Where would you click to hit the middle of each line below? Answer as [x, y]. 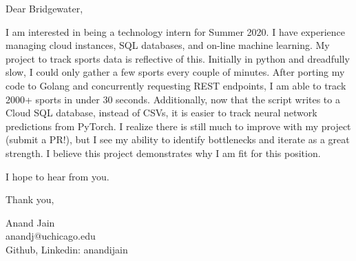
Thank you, [30, 199]
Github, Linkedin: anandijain [67, 249]
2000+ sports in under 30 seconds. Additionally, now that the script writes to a [173, 99]
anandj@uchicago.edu [51, 236]
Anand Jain [30, 222]
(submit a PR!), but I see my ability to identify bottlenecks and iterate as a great [178, 139]
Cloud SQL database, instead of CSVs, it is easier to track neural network [161, 113]
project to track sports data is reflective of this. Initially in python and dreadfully [178, 58]
